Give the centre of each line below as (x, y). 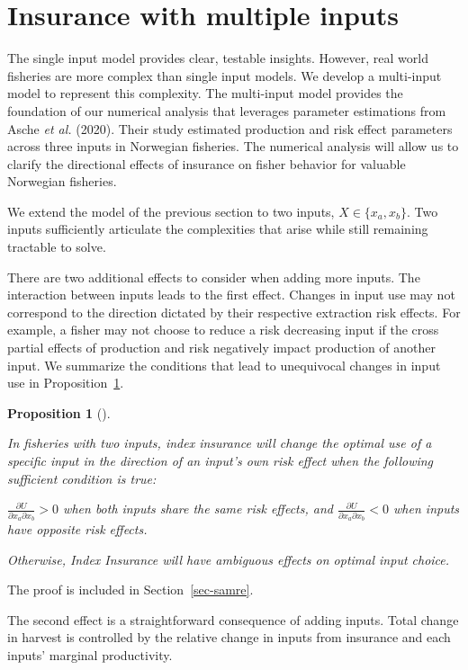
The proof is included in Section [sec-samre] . (130, 590)
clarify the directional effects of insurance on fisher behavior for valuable (207, 163)
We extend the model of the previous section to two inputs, (171, 211)
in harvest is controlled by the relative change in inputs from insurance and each (229, 637)
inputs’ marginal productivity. (90, 654)
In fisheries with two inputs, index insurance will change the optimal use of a (220, 443)
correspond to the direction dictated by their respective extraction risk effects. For (234, 312)
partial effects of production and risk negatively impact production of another (222, 348)
